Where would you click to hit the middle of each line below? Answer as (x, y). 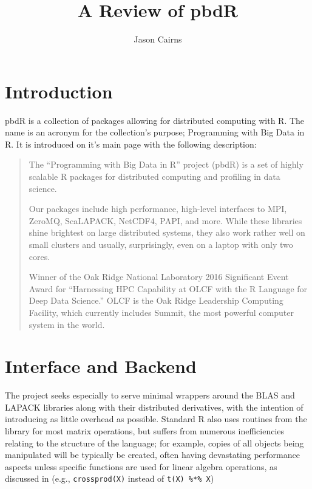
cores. (39, 256)
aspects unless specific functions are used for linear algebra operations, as (141, 466)
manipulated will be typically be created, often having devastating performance (152, 455)
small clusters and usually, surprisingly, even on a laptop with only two (161, 244)
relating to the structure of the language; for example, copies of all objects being (154, 443)
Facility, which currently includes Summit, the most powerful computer (161, 312)
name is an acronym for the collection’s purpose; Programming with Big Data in (155, 132)
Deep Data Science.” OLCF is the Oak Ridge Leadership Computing (156, 300)
